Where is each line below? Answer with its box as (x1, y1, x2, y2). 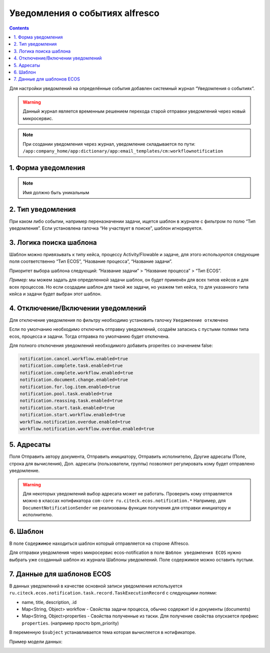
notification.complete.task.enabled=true (19, 363, 123, 369)
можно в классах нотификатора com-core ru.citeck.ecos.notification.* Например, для (22, 498, 226, 504)
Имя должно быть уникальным (22, 189, 89, 195)
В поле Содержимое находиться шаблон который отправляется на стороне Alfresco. (9, 540, 189, 546)
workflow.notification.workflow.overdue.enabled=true (19, 426, 154, 431)
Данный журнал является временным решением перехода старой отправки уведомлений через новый (22, 108, 246, 115)
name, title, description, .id (21, 599, 77, 605)
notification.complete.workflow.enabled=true (19, 370, 133, 375)
